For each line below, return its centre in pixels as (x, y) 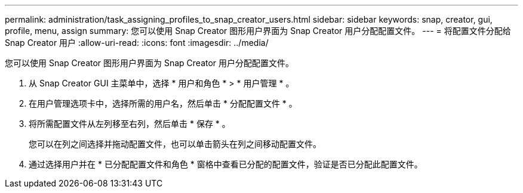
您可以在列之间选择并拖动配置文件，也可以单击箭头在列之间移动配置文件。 (175, 144)
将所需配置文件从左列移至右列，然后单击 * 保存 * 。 (130, 124)
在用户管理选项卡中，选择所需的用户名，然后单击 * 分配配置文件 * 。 (163, 103)
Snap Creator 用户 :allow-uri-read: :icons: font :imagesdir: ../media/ (137, 43)
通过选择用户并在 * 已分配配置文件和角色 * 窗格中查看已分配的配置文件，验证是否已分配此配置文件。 (226, 164)
